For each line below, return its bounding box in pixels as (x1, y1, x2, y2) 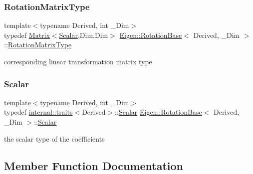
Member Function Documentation (4, 158, 184, 173)
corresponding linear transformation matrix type (4, 56, 152, 66)
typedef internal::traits (4, 107, 73, 117)
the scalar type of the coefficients (4, 133, 105, 144)
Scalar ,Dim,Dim (59, 29, 108, 40)
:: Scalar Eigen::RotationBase (115, 107, 202, 117)
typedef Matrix (4, 29, 50, 40)
